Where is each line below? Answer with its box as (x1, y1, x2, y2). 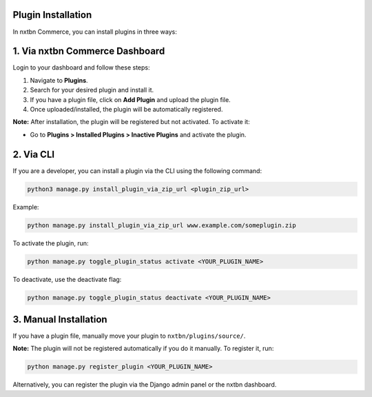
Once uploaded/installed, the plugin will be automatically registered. (30, 105, 223, 113)
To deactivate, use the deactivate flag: (12, 275, 122, 283)
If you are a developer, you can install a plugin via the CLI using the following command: (12, 166, 262, 175)
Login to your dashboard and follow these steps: (12, 63, 150, 72)
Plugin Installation (12, 9, 92, 21)
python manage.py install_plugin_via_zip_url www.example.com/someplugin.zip (27, 221, 296, 229)
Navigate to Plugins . (30, 76, 89, 84)
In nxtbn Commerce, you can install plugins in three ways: (12, 28, 177, 36)
